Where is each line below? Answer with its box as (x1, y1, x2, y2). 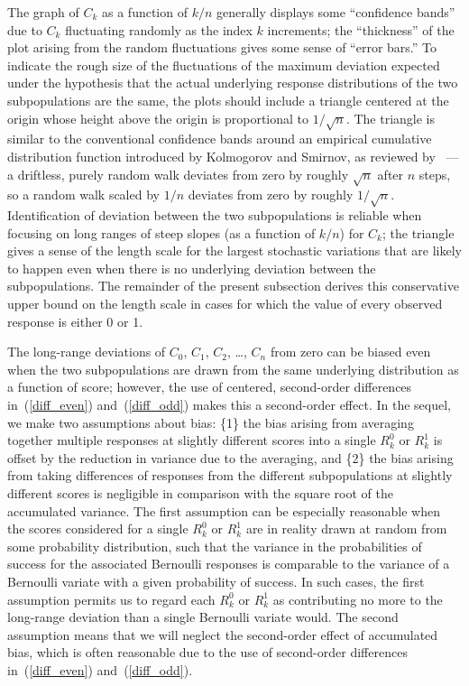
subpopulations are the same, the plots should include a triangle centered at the (7, 90, 449, 109)
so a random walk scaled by (7, 185, 160, 204)
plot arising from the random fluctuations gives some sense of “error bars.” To (7, 38, 437, 57)
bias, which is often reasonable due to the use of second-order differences (7, 643, 408, 662)
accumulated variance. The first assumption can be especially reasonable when (7, 501, 440, 520)
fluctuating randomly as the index (65, 20, 253, 39)
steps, (418, 164, 451, 183)
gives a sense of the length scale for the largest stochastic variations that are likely (7, 241, 462, 260)
